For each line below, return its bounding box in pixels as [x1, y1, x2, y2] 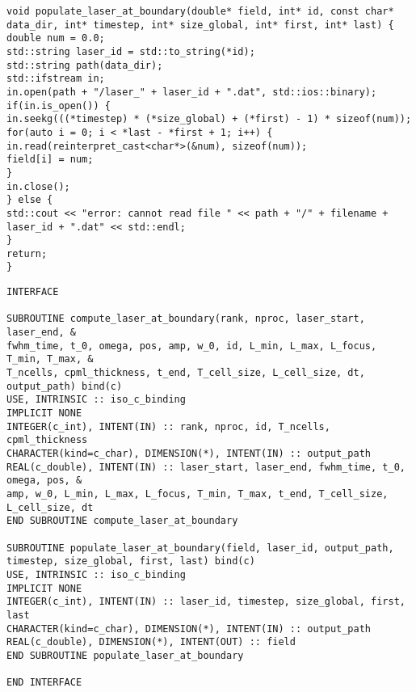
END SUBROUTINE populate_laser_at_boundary [6, 649, 244, 661]
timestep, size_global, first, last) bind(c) [6, 555, 255, 568]
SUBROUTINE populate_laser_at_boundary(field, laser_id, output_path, [6, 542, 394, 554]
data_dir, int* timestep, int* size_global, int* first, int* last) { [6, 19, 394, 31]
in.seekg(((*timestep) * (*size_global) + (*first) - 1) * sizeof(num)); [6, 113, 412, 125]
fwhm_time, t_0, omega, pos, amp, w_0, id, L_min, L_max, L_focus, [6, 340, 377, 352]
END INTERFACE [6, 677, 82, 689]
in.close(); [6, 180, 70, 192]
